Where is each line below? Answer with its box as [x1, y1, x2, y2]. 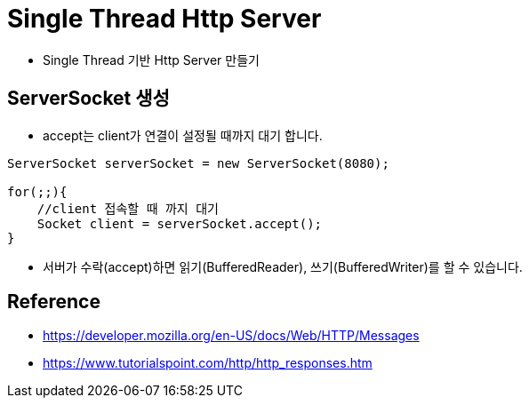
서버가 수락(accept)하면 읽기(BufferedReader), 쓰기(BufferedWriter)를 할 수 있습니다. [43, 258, 523, 274]
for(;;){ [7, 184, 68, 199]
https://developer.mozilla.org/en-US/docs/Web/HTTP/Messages [43, 328, 420, 344]
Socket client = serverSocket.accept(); [36, 216, 323, 231]
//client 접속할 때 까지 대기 [36, 201, 219, 216]
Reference [7, 290, 100, 314]
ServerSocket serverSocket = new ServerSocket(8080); [7, 155, 389, 171]
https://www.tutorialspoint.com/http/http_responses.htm [43, 355, 373, 371]
